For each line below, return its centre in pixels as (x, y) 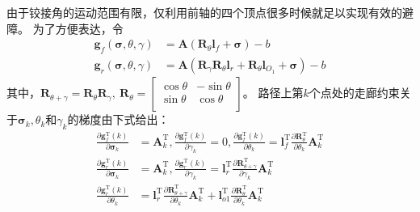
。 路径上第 (273, 93)
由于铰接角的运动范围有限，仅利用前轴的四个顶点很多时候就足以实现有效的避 (210, 12)
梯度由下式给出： (124, 119)
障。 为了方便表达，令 (65, 28)
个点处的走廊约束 (354, 93)
